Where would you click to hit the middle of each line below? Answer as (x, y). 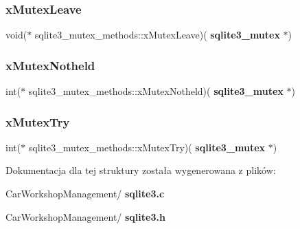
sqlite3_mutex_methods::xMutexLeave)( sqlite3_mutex (157, 35)
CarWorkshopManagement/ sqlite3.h (85, 216)
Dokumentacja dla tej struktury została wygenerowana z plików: (141, 170)
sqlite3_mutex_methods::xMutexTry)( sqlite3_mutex (147, 147)
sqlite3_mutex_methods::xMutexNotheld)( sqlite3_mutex (156, 91)
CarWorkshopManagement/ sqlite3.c (85, 194)
